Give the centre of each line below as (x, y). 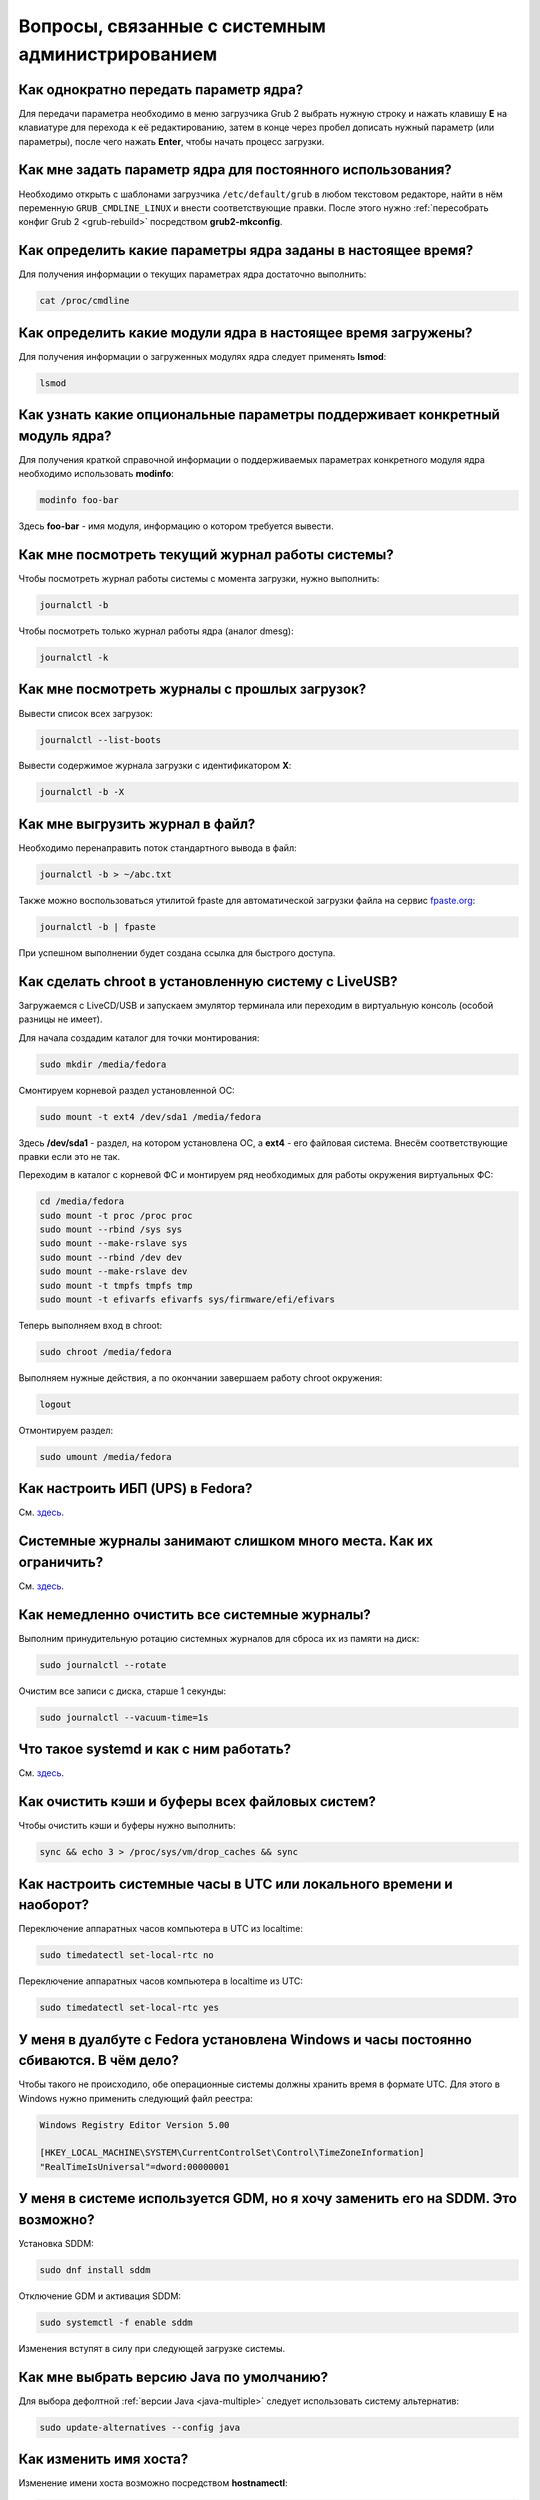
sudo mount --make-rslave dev (113, 1271)
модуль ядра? (65, 435)
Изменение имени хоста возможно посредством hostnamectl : (153, 2483)
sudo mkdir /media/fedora (103, 1064)
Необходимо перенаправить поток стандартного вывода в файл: (157, 847)
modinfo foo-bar (79, 500)
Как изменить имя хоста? (103, 2459)
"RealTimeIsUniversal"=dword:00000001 (134, 2166)
